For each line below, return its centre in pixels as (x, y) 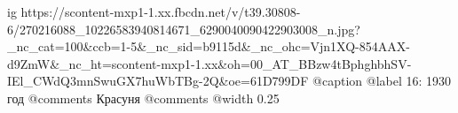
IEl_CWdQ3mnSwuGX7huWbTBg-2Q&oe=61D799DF (158, 81)
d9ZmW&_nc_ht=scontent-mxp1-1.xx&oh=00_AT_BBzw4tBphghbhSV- (209, 63)
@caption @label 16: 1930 (382, 81)
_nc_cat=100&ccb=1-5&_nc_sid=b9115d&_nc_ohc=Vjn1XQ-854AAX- (209, 46)
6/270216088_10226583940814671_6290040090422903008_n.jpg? (184, 29)
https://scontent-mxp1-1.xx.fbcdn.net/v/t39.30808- (161, 11)
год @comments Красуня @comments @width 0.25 (143, 98)
